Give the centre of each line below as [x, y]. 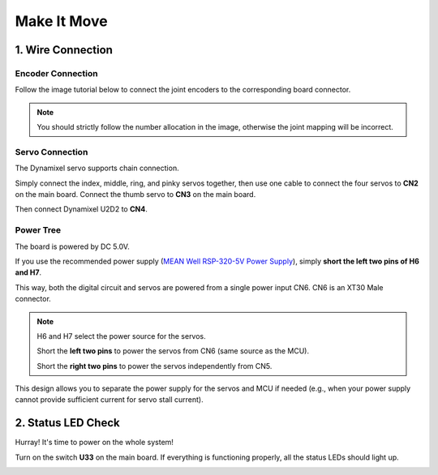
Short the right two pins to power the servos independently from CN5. [155, 366]
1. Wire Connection [64, 50]
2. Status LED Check [68, 423]
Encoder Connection [56, 73]
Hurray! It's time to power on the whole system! [94, 443]
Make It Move [62, 21]
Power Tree [38, 230]
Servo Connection [52, 152]
